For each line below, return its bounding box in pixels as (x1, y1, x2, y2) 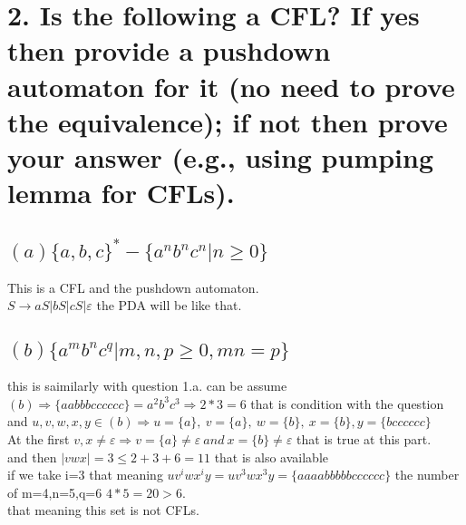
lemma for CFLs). (7, 174, 235, 211)
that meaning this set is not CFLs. (7, 501, 199, 520)
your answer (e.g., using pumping (7, 138, 434, 175)
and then (7, 447, 57, 466)
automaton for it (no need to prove (7, 67, 455, 104)
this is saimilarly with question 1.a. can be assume (7, 376, 287, 395)
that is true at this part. (296, 429, 432, 448)
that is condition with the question (250, 394, 444, 413)
